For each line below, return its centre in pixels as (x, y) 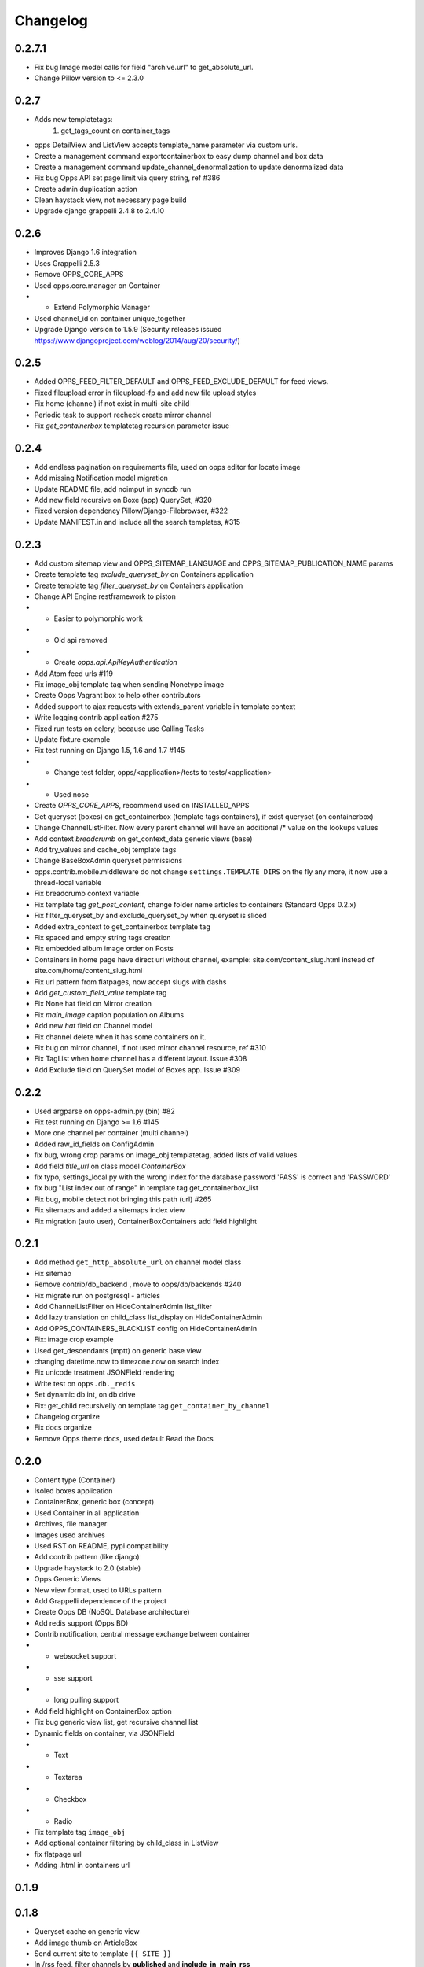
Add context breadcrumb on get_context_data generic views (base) (143, 839)
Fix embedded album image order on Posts (104, 949)
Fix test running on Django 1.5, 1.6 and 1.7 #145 (110, 751)
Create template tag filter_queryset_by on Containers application (139, 585)
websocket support (85, 1655)
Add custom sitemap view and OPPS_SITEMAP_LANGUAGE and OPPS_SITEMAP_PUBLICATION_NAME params (214, 563)
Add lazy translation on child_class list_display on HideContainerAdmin (148, 1317)
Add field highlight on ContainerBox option (103, 1711)
